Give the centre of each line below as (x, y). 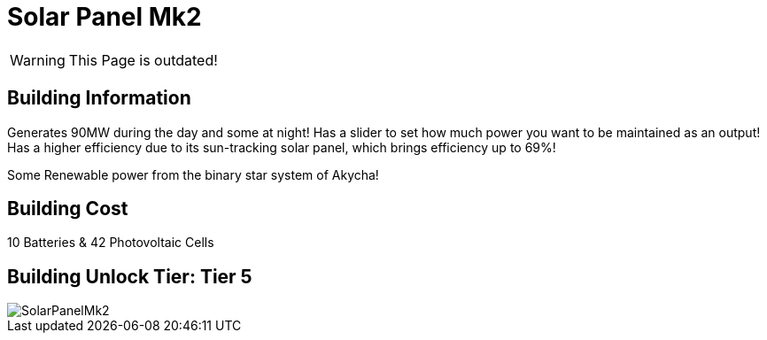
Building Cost (68, 209)
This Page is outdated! (143, 60)
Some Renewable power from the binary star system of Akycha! (193, 174)
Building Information (99, 98)
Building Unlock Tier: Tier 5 (130, 276)
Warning (38, 60)
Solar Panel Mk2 (105, 17)
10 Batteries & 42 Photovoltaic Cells (111, 243)
